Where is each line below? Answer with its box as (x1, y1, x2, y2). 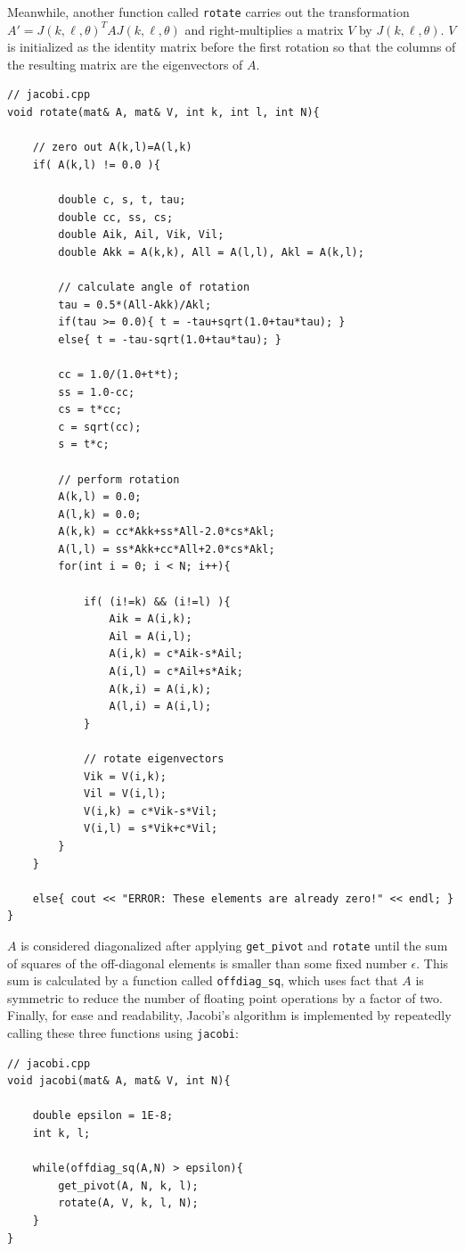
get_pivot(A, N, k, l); (58, 1179, 199, 1192)
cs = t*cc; (58, 403, 122, 416)
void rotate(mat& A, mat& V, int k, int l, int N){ (7, 106, 320, 119)
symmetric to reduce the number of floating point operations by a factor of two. (7, 988, 443, 1007)
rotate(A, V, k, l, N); (58, 1197, 199, 1210)
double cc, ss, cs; (58, 210, 174, 224)
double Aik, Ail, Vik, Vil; (58, 228, 224, 242)
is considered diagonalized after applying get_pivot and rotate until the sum (20, 935, 448, 954)
